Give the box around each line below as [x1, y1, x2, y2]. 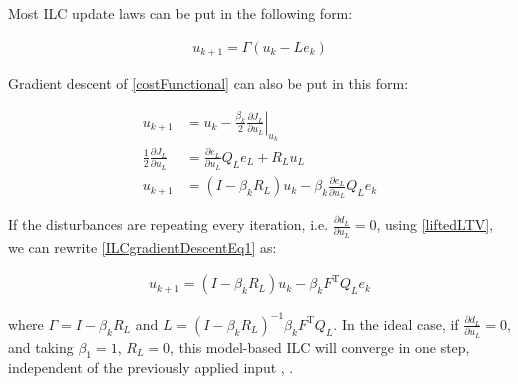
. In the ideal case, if [333, 313, 459, 334]
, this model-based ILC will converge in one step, [170, 336, 470, 357]
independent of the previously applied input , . [8, 357, 294, 378]
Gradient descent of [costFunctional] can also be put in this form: [8, 73, 409, 94]
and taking [8, 336, 74, 357]
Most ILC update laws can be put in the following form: [8, 3, 353, 23]
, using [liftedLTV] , [376, 214, 494, 235]
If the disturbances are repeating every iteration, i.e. [8, 214, 329, 235]
